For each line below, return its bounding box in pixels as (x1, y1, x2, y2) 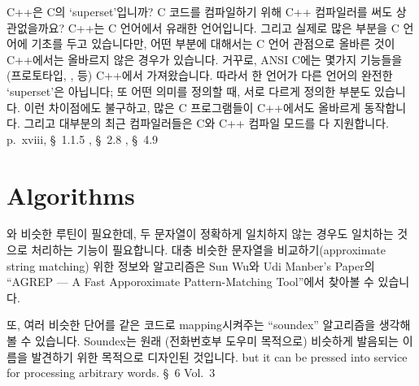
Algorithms (7, 178, 135, 211)
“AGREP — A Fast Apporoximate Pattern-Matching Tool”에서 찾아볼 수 (7, 273, 374, 290)
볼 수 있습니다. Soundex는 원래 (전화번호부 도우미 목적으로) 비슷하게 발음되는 (7, 332, 399, 349)
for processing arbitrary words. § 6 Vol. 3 (7, 364, 216, 381)
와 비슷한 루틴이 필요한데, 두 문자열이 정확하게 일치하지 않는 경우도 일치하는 (7, 225, 394, 242)
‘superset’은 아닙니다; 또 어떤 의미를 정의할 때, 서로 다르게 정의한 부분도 (7, 82, 371, 99)
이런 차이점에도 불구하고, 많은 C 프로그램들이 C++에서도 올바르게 (24, 98, 360, 115)
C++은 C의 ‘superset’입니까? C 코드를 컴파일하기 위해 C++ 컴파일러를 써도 (7, 3, 393, 20)
